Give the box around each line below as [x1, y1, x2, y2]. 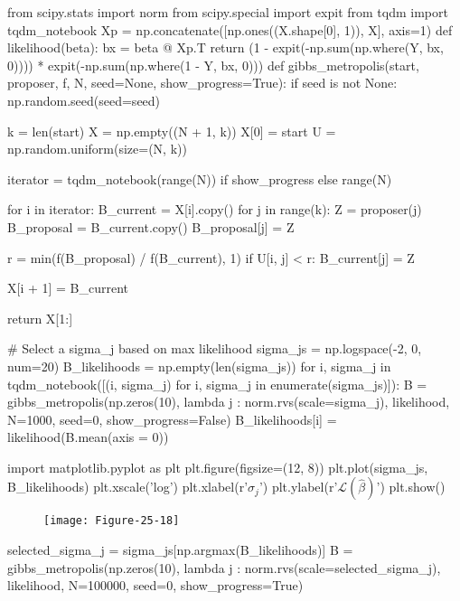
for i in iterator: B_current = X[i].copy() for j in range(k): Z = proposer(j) [7, 200, 422, 219]
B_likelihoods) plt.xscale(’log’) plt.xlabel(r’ [7, 477, 249, 496]
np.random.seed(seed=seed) [7, 90, 161, 109]
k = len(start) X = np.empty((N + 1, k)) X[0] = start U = [7, 121, 336, 140]
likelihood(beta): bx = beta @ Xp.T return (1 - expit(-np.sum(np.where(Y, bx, [7, 38, 444, 57]
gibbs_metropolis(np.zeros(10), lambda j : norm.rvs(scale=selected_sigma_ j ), [7, 558, 441, 577]
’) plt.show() [376, 477, 446, 496]
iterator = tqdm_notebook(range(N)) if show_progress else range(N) [7, 169, 392, 188]
